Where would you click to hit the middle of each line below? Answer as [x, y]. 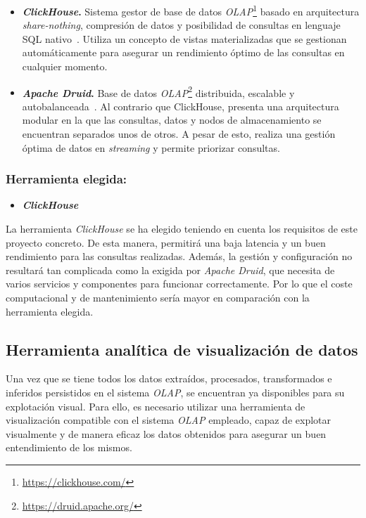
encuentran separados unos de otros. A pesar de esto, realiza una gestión [179, 134]
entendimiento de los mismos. [69, 447]
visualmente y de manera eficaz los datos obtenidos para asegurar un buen [166, 433]
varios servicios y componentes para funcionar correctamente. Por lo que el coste [179, 284]
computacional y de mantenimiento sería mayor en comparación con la [158, 298]
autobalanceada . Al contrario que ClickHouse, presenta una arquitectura [181, 106]
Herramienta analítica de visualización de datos [182, 349]
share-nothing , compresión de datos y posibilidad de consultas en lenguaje [181, 25]
